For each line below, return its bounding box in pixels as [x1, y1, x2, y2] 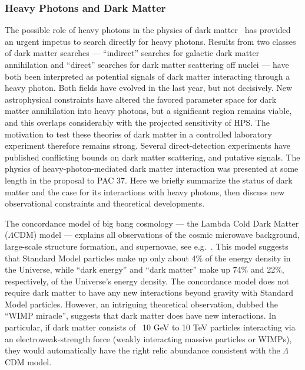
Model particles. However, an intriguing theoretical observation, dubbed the [5, 297, 278, 310]
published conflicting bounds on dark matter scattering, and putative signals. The [5, 150, 300, 163]
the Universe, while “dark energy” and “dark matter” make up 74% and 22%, [5, 263, 284, 276]
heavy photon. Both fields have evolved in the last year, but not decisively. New [5, 81, 293, 94]
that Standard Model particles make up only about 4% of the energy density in [5, 251, 291, 264]
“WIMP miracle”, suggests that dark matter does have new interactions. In [5, 309, 277, 322]
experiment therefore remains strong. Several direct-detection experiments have [5, 139, 291, 152]
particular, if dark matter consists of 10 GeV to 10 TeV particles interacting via [5, 321, 296, 333]
